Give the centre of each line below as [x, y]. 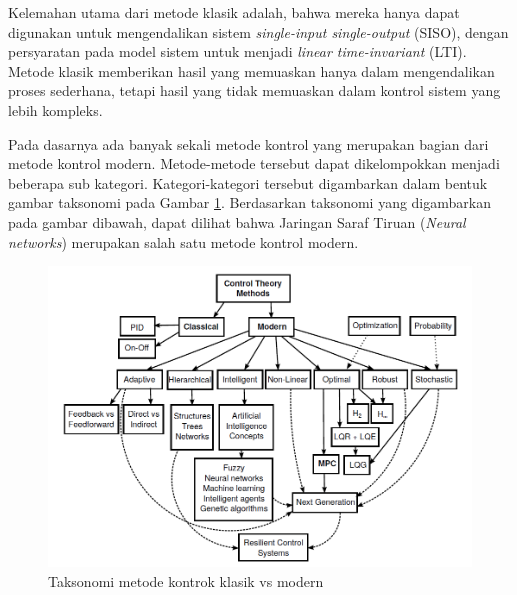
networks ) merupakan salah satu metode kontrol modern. [183, 241]
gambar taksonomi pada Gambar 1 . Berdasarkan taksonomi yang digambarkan [249, 202]
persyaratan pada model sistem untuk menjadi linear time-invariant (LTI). [237, 51]
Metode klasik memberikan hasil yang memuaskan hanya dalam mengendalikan [251, 70]
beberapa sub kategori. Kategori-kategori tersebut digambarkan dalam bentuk [248, 182]
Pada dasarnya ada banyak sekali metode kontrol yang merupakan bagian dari [248, 143]
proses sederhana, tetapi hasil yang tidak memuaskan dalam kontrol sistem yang [254, 90]
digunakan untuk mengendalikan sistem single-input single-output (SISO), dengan [258, 31]
